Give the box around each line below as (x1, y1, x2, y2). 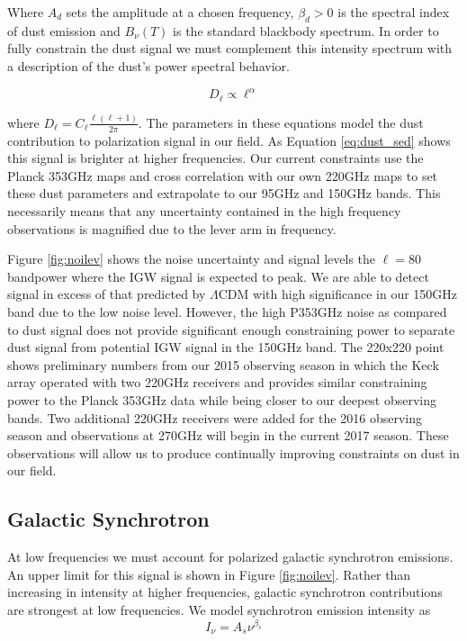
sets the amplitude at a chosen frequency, (66, 3, 294, 21)
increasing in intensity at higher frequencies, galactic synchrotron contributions (7, 582, 443, 601)
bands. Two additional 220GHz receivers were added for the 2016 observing (7, 408, 422, 427)
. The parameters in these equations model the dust (138, 113, 424, 131)
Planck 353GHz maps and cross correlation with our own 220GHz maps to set (7, 166, 438, 185)
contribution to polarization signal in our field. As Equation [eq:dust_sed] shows (7, 131, 451, 149)
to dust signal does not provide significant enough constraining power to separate (7, 320, 455, 339)
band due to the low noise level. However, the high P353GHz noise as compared (7, 302, 447, 321)
